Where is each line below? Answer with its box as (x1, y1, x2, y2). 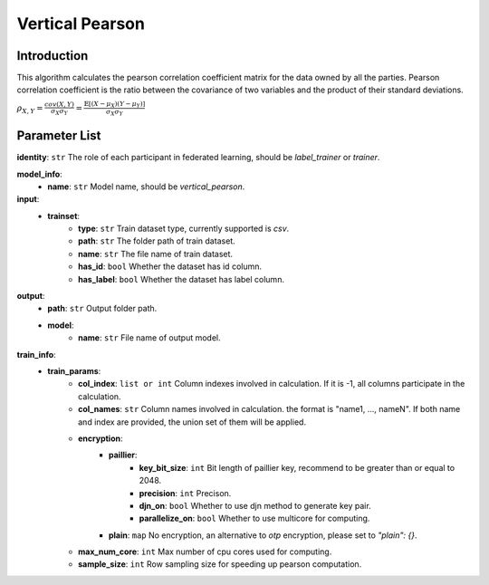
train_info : (16, 349, 56, 360)
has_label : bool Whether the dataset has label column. (78, 273, 285, 284)
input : (16, 194, 40, 205)
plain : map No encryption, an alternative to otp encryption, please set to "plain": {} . (109, 530, 417, 541)
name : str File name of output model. (78, 332, 221, 343)
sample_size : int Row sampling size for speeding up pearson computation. (78, 559, 362, 570)
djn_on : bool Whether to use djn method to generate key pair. (139, 500, 371, 511)
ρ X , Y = (16, 102, 43, 115)
